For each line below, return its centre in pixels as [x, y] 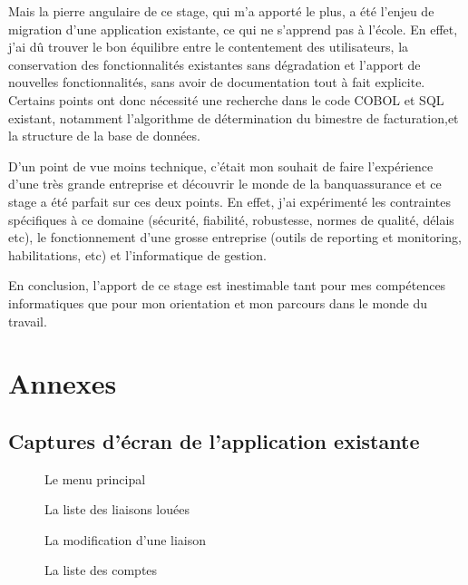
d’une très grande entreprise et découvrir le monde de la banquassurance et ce [225, 184]
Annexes [63, 383]
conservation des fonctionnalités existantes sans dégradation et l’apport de [214, 64]
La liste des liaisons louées [117, 509]
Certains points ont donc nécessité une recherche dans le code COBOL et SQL [226, 99]
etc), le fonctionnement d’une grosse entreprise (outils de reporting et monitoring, [235, 237]
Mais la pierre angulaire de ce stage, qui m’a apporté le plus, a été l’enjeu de [221, 11]
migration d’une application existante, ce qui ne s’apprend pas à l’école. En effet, [233, 29]
